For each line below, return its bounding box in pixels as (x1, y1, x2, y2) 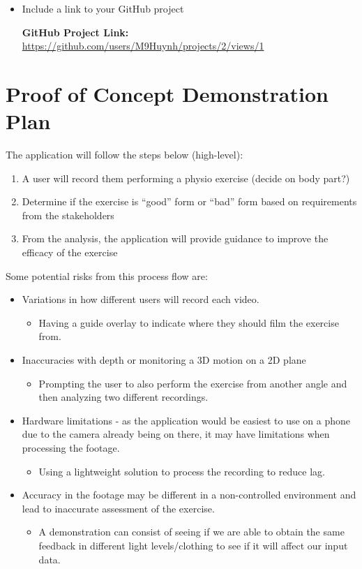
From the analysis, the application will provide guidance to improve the (22, 231, 329, 246)
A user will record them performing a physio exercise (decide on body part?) (22, 170, 350, 185)
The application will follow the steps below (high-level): (6, 147, 243, 162)
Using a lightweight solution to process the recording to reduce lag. (38, 464, 325, 478)
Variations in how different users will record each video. (22, 292, 259, 306)
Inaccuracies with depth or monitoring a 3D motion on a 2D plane (22, 353, 306, 367)
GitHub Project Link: (22, 24, 129, 39)
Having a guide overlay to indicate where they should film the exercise (38, 315, 339, 330)
